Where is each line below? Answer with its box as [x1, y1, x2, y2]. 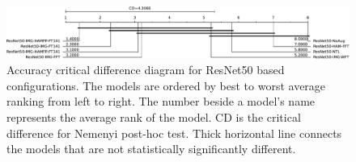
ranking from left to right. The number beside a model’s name [6, 93, 316, 110]
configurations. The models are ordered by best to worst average [6, 77, 326, 93]
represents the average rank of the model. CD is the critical [6, 108, 301, 125]
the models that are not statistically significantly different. [6, 140, 296, 157]
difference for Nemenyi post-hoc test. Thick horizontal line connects [6, 124, 342, 141]
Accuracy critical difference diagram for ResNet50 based [6, 61, 285, 78]
